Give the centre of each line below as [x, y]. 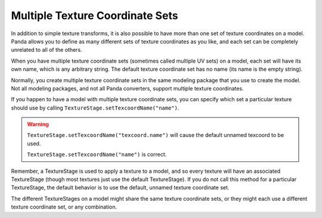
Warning [38, 124]
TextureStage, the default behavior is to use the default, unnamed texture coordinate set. [120, 188]
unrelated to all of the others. [47, 50]
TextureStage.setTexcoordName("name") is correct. [97, 154]
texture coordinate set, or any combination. [64, 207]
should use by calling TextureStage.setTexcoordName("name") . [95, 108]
